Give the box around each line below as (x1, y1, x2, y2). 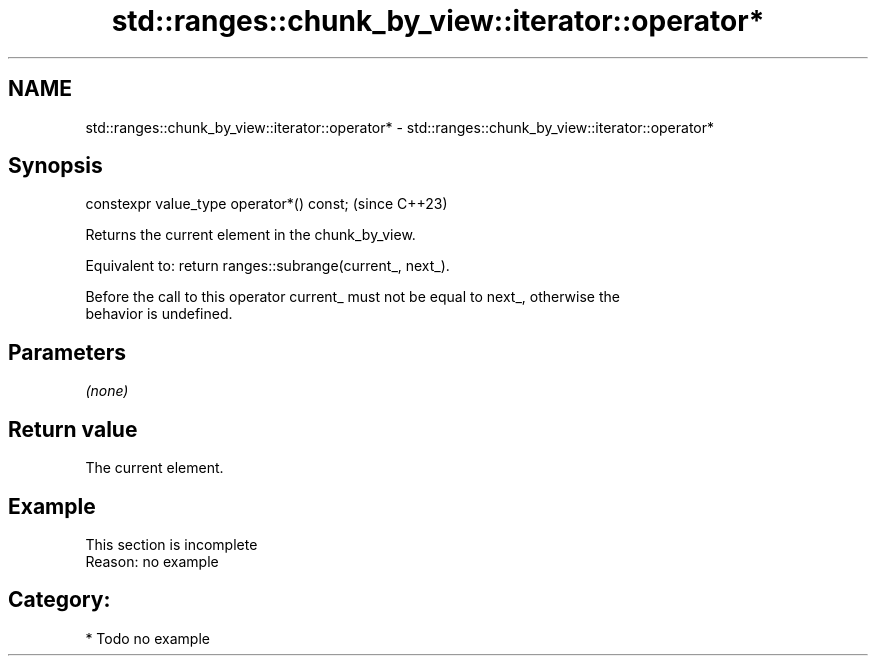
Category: (8, 587, 111, 613)
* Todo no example (85, 629, 210, 647)
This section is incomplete (85, 535, 258, 553)
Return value (8, 416, 138, 442)
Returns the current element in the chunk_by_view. (85, 226, 416, 244)
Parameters (8, 339, 126, 365)
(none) (85, 382, 129, 400)
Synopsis (8, 153, 103, 179)
